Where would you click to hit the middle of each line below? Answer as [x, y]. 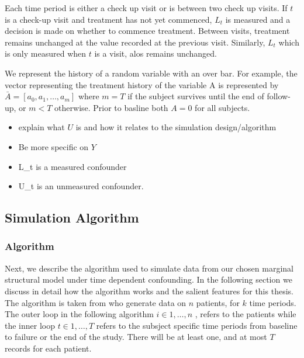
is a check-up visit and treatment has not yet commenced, [108, 19]
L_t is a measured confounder [72, 166]
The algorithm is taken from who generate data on [96, 302]
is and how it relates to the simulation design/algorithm [176, 127]
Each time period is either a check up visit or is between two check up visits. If [146, 8]
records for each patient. [48, 348]
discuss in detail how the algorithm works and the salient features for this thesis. [149, 291]
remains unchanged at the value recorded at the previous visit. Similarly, [135, 42]
